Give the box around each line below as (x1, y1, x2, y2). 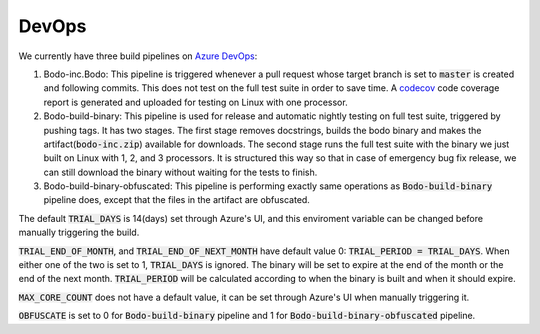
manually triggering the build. (18, 226, 140, 239)
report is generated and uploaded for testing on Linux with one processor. (43, 96, 349, 108)
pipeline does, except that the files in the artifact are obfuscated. (43, 194, 310, 206)
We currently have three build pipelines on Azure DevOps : (18, 50, 258, 62)
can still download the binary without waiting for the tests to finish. (43, 166, 318, 178)
